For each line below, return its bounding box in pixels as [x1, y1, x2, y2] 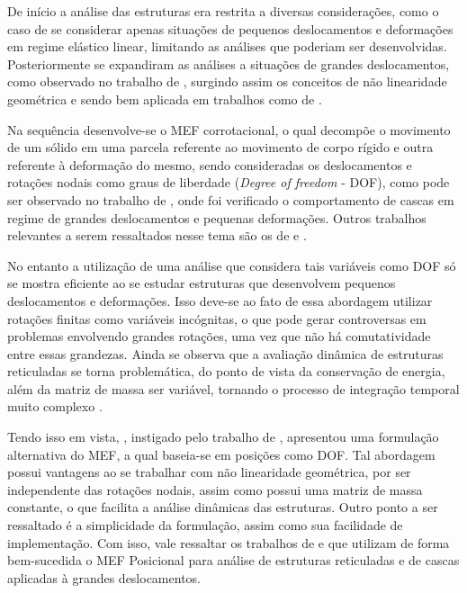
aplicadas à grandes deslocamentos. [7, 568, 201, 587]
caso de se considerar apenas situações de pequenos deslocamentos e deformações [7, 19, 454, 38]
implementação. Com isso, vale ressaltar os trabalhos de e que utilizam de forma [7, 533, 450, 552]
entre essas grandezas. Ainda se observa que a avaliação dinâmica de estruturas [7, 344, 444, 363]
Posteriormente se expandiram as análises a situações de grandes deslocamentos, [7, 54, 450, 73]
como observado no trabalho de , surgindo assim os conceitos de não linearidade [7, 72, 447, 91]
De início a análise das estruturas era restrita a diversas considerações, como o [7, 2, 439, 20]
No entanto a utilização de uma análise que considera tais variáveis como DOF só [7, 256, 456, 274]
